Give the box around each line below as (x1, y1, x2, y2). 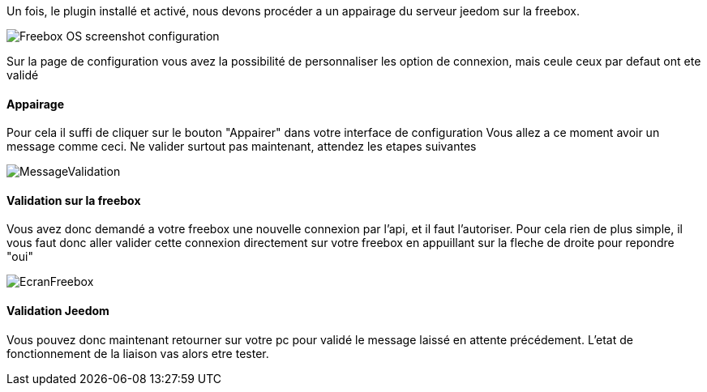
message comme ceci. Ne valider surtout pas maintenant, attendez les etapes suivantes (6, 139, 477, 154)
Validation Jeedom (6, 304, 109, 318)
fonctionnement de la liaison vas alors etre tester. (6, 346, 269, 360)
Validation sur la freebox (6, 193, 141, 207)
